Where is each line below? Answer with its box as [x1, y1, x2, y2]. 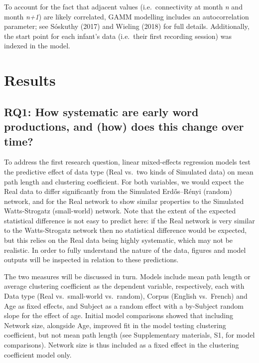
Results [4, 70, 56, 90]
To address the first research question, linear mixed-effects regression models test [4, 157, 251, 167]
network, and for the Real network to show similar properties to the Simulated [4, 195, 244, 206]
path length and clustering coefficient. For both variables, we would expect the [4, 176, 244, 186]
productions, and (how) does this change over [4, 119, 244, 134]
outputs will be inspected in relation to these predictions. [4, 254, 179, 265]
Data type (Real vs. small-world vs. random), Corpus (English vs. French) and [4, 291, 248, 301]
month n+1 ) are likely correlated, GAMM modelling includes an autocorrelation [4, 11, 249, 21]
